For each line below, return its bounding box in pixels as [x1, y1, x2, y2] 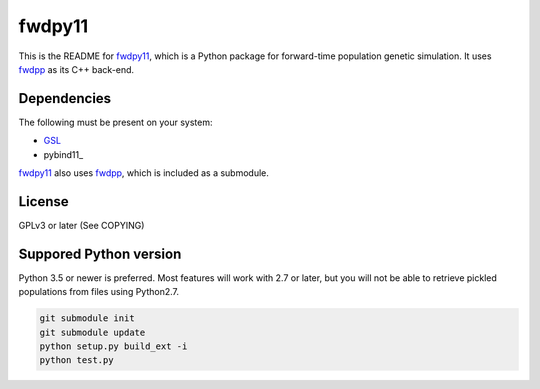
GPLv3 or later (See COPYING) [18, 219, 145, 231]
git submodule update [39, 326, 146, 338]
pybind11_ [43, 148, 84, 160]
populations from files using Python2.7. [18, 286, 180, 298]
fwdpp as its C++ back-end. [18, 63, 135, 75]
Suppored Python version [18, 245, 182, 262]
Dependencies [18, 90, 112, 107]
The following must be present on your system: [18, 116, 214, 128]
